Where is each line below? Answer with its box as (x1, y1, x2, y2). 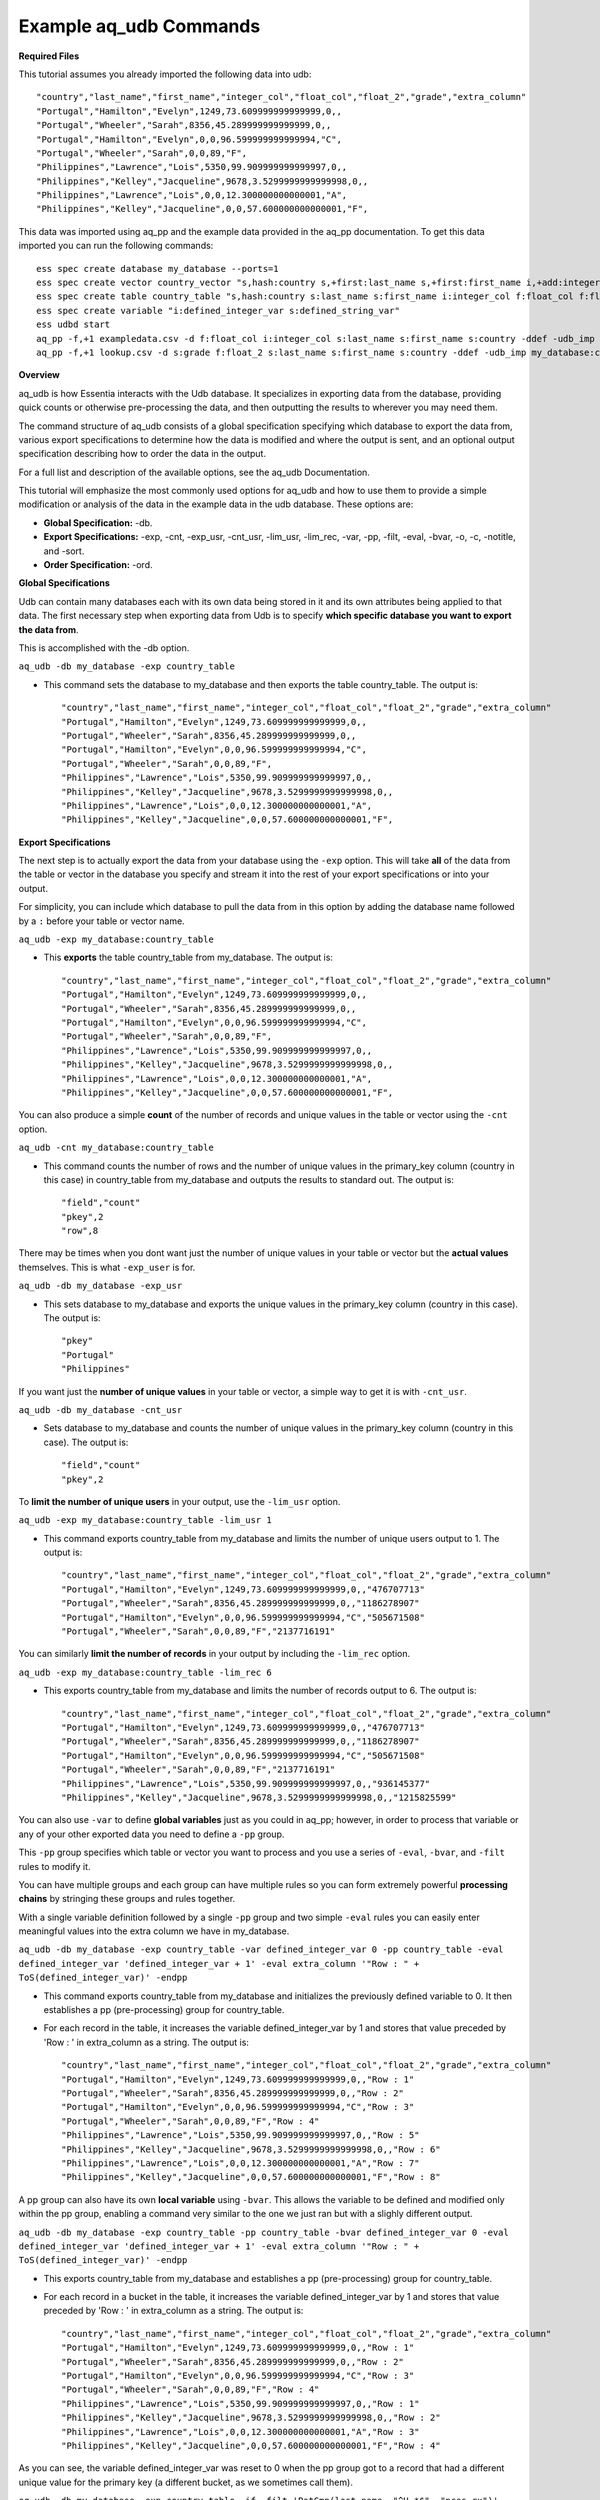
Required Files (18, 50, 80, 62)
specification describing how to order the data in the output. (18, 448, 267, 460)
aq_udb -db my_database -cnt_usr (18, 1404, 183, 1415)
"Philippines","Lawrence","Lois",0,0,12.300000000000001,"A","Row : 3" (61, 2426, 420, 2437)
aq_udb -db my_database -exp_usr (18, 1280, 183, 1292)
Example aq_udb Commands (18, 15, 261, 37)
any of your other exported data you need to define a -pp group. (18, 1828, 285, 1840)
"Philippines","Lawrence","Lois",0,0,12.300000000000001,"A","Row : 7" (61, 2157, 420, 2169)
